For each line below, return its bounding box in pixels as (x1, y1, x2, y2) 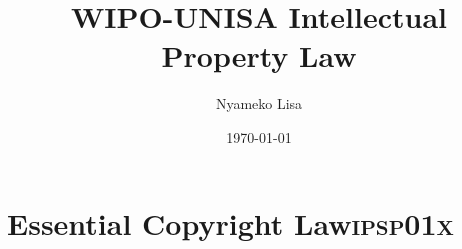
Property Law (161, 35, 357, 76)
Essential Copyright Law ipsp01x (7, 202, 454, 243)
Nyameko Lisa (215, 93, 303, 114)
